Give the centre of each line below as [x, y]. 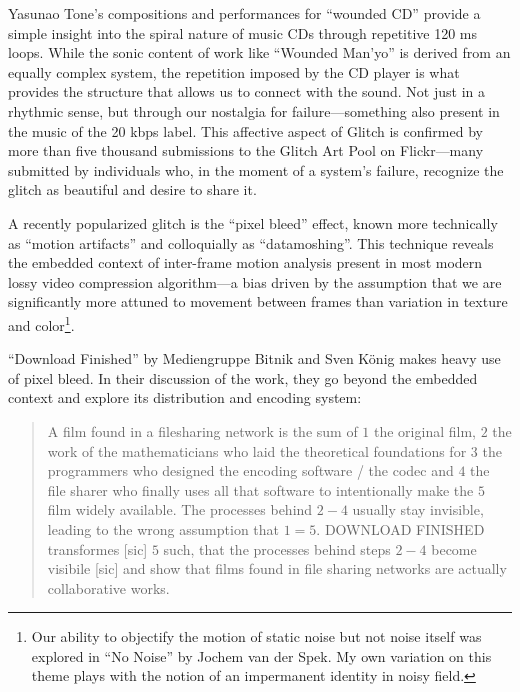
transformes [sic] [97, 548]
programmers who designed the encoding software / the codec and [250, 470]
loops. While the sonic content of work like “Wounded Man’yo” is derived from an [259, 52]
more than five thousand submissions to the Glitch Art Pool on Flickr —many [246, 150]
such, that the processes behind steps [277, 548]
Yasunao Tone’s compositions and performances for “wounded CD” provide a [244, 13]
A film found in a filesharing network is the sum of [202, 430]
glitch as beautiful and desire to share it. [132, 189]
